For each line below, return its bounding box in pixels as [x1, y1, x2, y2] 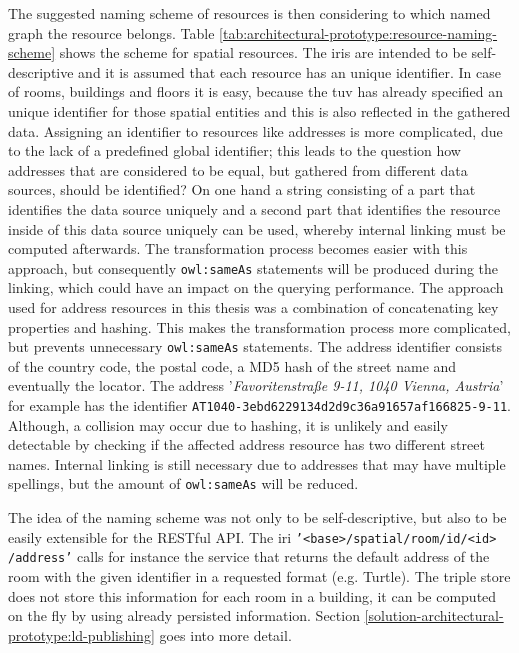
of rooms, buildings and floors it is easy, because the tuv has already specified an [8, 81, 504, 102]
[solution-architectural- [364, 605, 504, 626]
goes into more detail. [159, 624, 292, 645]
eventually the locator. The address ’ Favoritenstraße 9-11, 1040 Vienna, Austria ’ [8, 375, 504, 396]
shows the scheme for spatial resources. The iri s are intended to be [59, 42, 467, 63]
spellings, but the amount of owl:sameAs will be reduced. [8, 473, 359, 494]
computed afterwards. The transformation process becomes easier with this [8, 238, 468, 259]
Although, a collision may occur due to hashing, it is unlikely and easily [8, 414, 448, 435]
